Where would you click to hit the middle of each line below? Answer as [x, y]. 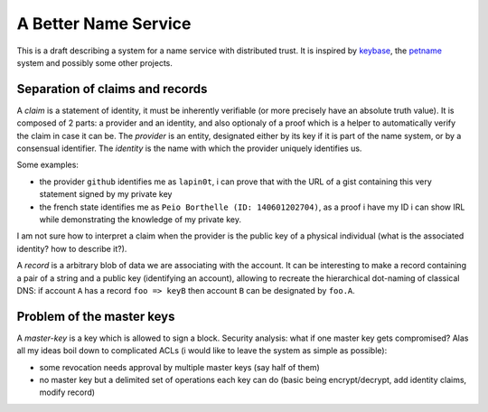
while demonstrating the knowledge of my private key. [140, 219]
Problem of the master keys [96, 316]
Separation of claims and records [112, 89]
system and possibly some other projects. [95, 62]
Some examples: [47, 165]
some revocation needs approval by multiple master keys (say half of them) [179, 367]
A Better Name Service [104, 23]
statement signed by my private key [106, 194]
